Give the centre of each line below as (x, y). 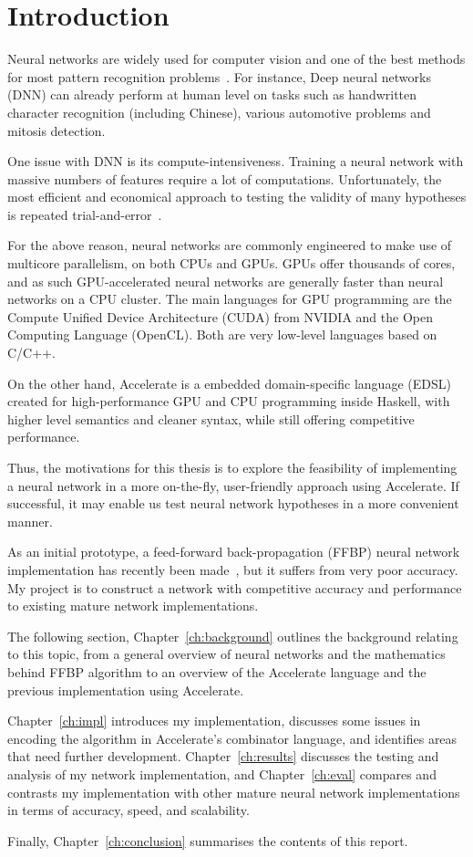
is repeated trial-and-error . (85, 214)
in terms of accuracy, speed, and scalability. (129, 810)
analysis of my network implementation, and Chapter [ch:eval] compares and (222, 773)
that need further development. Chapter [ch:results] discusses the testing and (223, 756)
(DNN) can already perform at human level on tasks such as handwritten (212, 94)
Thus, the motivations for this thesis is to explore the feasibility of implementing (232, 467)
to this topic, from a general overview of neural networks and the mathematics (226, 654)
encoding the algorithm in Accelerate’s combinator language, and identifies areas (232, 738)
